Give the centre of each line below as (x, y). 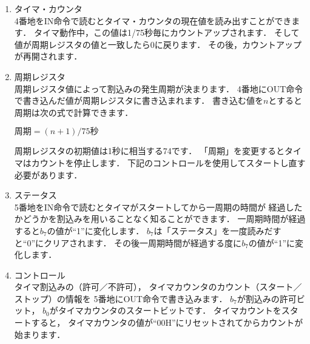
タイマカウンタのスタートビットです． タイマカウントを (170, 310)
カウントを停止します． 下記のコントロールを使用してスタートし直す (168, 162)
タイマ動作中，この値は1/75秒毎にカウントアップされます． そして (167, 32)
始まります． (40, 334)
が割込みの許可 (267, 298)
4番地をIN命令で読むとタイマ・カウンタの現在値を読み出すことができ (153, 20)
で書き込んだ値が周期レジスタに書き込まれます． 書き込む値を (139, 100)
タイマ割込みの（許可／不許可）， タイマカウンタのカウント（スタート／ (158, 287)
